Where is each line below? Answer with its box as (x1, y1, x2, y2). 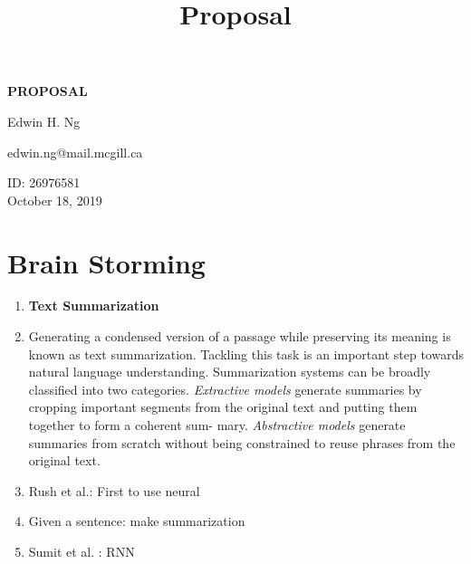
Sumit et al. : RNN (28, 542, 135, 560)
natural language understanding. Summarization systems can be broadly (28, 362, 431, 381)
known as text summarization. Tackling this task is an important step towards (28, 344, 464, 363)
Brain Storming (7, 244, 206, 281)
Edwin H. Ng (7, 111, 81, 130)
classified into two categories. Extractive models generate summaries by (28, 379, 422, 398)
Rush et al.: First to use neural (28, 481, 200, 500)
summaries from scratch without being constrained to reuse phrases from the (28, 433, 456, 452)
